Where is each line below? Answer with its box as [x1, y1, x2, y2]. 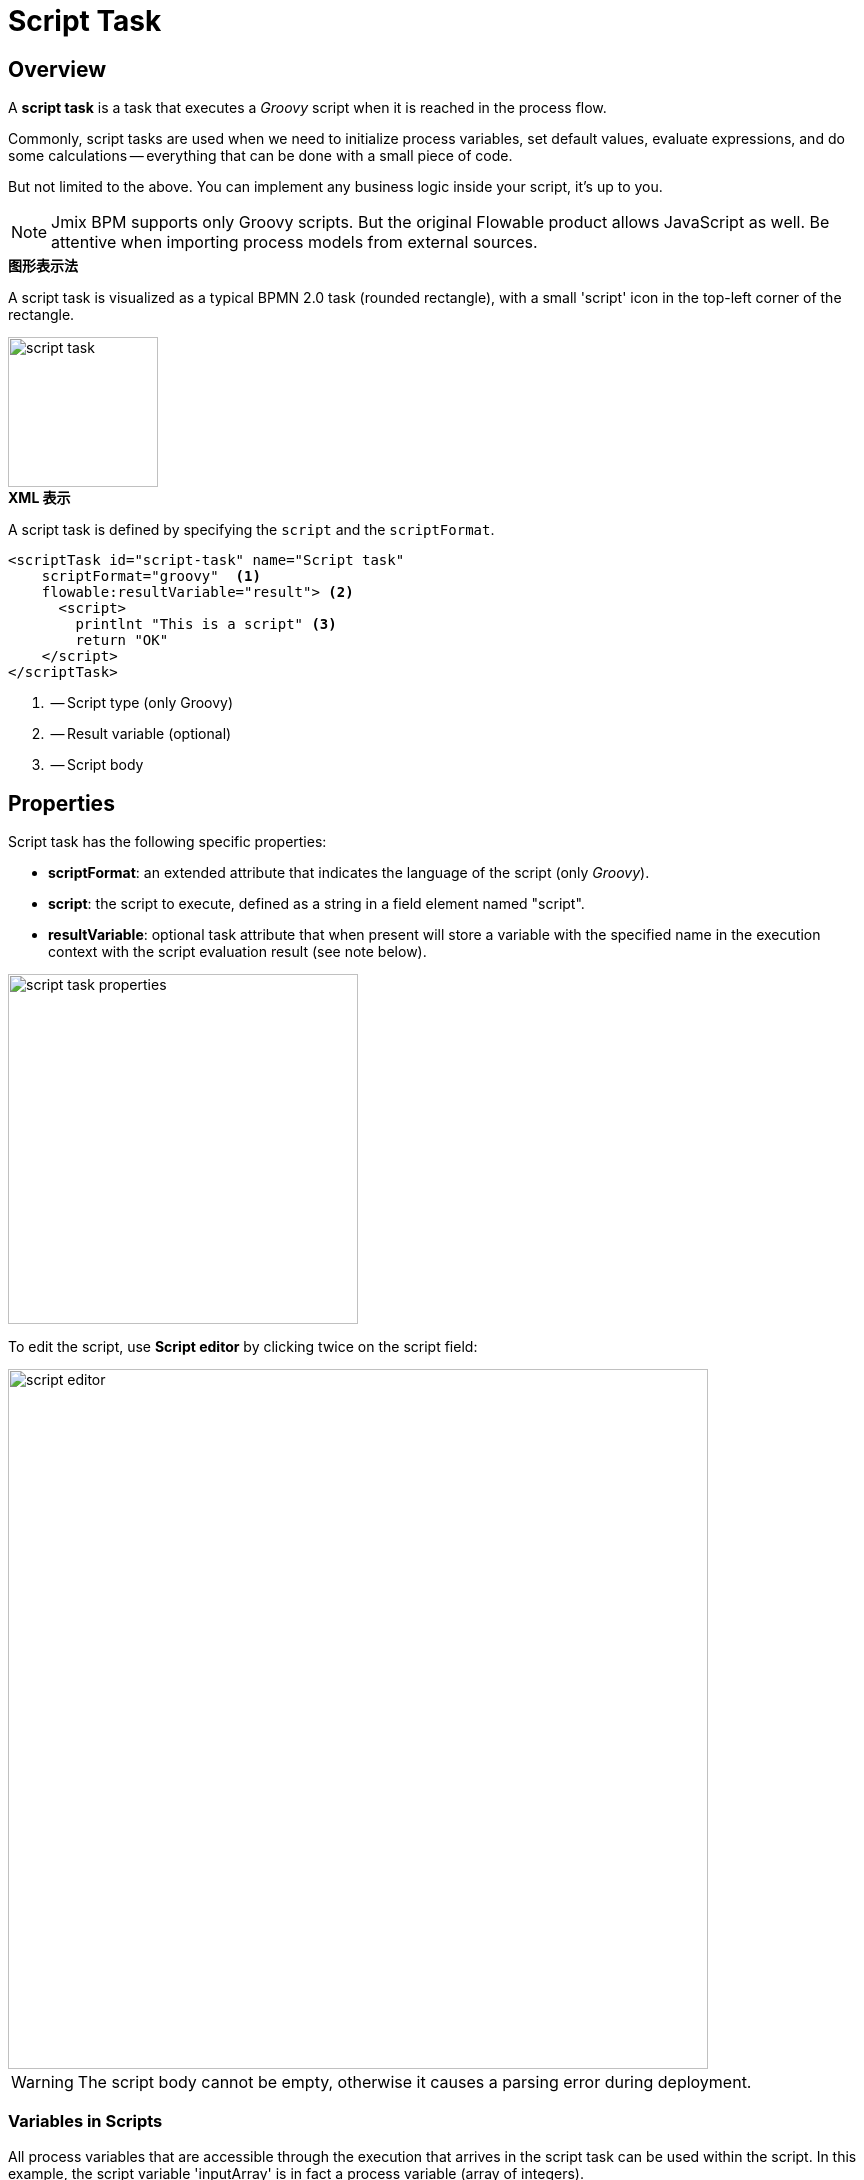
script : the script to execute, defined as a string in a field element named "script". [48, 895, 585, 913]
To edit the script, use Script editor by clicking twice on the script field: [8, 1338, 478, 1356]
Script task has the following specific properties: [8, 833, 327, 851]
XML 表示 [8, 489, 71, 507]
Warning [11, 2072, 74, 2093]
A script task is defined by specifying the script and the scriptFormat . [8, 521, 495, 539]
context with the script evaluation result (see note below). [48, 943, 427, 961]
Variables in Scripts [8, 2111, 163, 2132]
